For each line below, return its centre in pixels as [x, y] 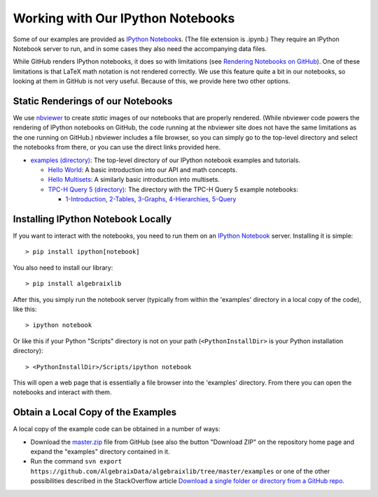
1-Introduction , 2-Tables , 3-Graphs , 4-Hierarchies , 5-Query [151, 199]
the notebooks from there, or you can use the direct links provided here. [117, 147]
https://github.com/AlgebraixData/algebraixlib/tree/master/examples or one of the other [180, 471]
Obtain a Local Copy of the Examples [95, 412]
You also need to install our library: [63, 267]
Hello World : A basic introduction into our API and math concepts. [143, 170]
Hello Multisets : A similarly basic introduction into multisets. [134, 180]
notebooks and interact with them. [62, 392]
